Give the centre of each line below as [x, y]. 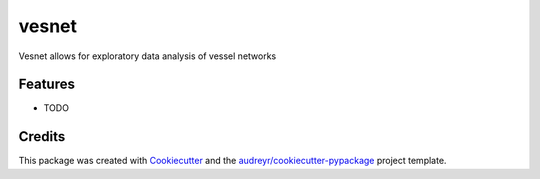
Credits [42, 136]
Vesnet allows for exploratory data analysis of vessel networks [147, 56]
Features [46, 84]
